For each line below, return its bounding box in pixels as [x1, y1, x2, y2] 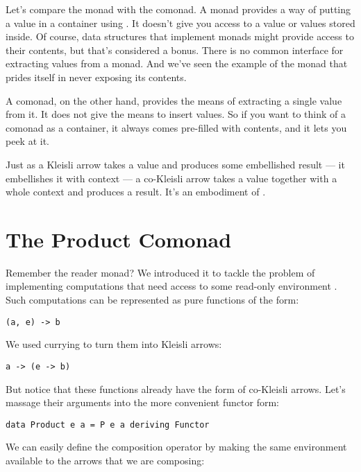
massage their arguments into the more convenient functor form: [6, 395, 279, 410]
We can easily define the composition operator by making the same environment [6, 439, 347, 454]
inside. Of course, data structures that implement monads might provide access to [6, 29, 354, 44]
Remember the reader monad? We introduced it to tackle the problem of [6, 265, 315, 279]
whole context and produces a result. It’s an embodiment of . [6, 184, 266, 199]
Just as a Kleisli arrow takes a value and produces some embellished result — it [6, 157, 345, 171]
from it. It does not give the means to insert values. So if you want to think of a [6, 107, 346, 121]
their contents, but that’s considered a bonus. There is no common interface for [6, 42, 344, 57]
